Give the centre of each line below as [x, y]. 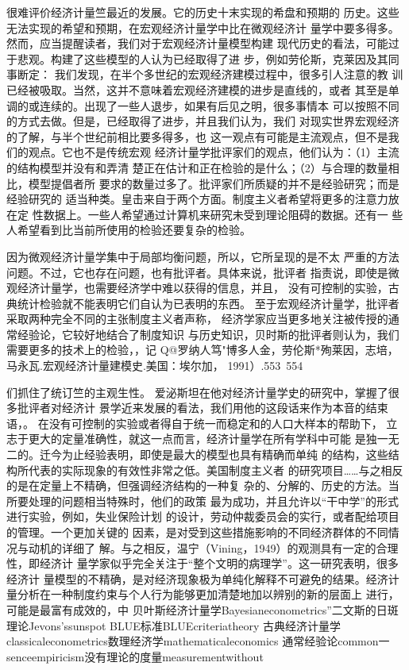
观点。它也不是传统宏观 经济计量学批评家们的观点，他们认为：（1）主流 [214, 152]
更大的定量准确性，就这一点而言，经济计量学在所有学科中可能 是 [197, 439]
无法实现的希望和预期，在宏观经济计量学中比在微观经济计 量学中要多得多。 [203, 27]
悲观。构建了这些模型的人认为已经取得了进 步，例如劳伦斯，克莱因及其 [203, 58]
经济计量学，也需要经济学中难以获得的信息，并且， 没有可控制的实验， [203, 288]
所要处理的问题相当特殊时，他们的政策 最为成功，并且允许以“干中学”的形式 [203, 501]
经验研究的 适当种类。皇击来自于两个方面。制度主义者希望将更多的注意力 [197, 199]
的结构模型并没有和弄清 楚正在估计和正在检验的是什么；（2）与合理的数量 [197, 167]
